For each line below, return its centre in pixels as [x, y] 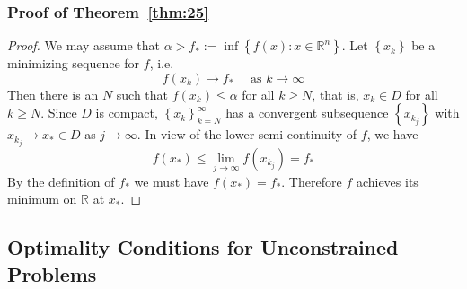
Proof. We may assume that [84, 45]
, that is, [335, 94]
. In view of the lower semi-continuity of [247, 134]
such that [142, 94]
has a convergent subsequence [307, 113]
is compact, [127, 113]
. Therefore [312, 181]
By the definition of [61, 181]
